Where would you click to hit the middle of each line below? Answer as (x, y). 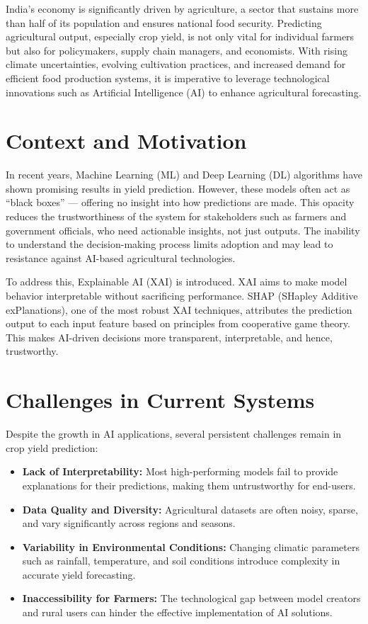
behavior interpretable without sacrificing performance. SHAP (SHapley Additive (182, 296)
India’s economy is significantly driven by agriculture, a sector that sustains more (182, 8)
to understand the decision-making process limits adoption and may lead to (169, 244)
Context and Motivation (126, 141)
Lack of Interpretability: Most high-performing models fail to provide (180, 471)
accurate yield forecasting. (79, 574)
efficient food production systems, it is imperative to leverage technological (168, 78)
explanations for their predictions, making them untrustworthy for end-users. (189, 485)
